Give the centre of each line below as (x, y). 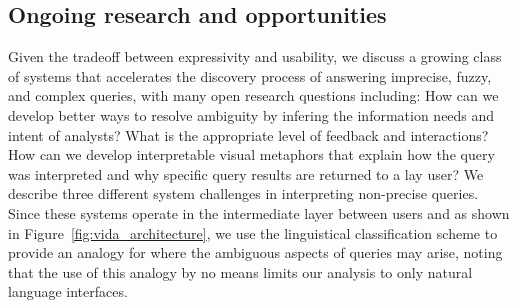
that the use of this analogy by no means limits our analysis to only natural (240, 271)
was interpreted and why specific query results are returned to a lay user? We (246, 173)
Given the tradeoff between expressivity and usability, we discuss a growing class (255, 56)
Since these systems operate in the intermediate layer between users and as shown (259, 212)
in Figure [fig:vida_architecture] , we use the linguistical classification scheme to (253, 232)
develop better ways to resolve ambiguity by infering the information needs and (251, 114)
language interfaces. (68, 291)
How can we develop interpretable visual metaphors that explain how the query (251, 154)
